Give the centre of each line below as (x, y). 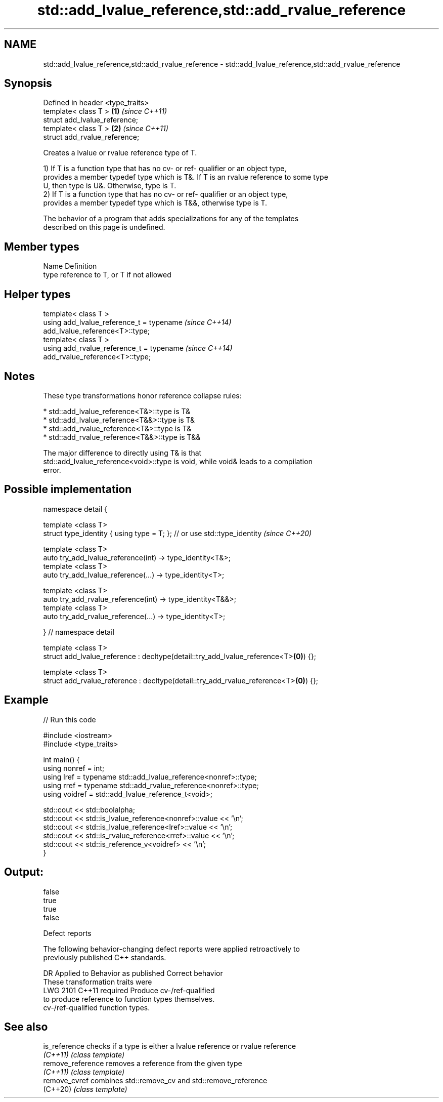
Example (26, 700)
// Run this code (70, 719)
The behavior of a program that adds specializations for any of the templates (171, 219)
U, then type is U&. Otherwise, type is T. (110, 186)
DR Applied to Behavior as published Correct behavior (133, 973)
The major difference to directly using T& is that (122, 453)
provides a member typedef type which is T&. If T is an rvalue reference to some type (186, 177)
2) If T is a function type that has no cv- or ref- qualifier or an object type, (166, 194)
